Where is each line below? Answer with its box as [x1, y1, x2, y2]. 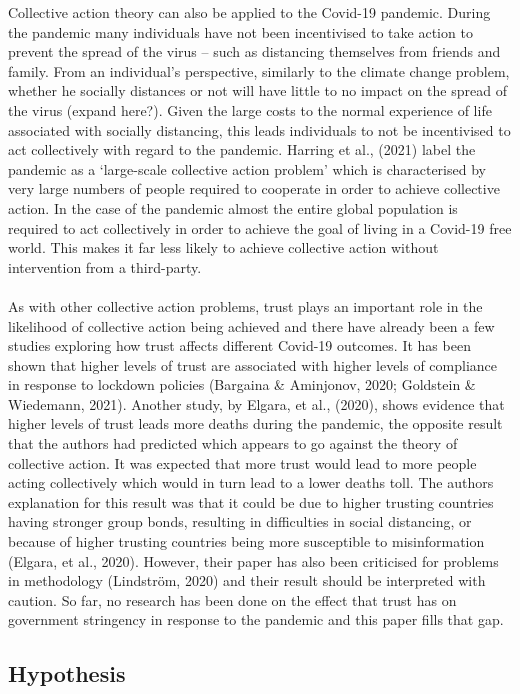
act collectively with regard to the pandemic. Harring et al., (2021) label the [8, 139, 476, 160]
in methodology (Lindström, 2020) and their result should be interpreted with [8, 570, 486, 591]
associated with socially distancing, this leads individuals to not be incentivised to [8, 119, 511, 140]
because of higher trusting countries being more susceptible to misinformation [8, 531, 485, 552]
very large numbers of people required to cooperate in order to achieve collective [8, 178, 500, 199]
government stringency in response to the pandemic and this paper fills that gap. [8, 609, 504, 630]
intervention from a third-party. [8, 256, 202, 277]
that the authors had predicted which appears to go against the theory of [8, 433, 458, 454]
